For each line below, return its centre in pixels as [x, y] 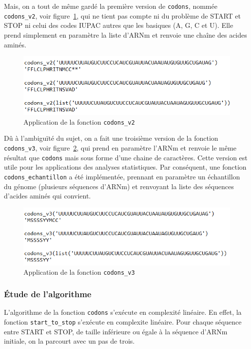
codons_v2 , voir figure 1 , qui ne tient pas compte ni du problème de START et [122, 15]
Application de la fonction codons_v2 [79, 121]
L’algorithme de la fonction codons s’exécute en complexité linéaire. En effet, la [123, 312]
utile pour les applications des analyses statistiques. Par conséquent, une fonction [125, 167]
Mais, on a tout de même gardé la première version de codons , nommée [111, 6]
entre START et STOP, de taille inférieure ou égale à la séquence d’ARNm [116, 331]
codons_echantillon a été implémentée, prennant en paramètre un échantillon [122, 176]
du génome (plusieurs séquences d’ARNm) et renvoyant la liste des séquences [119, 186]
